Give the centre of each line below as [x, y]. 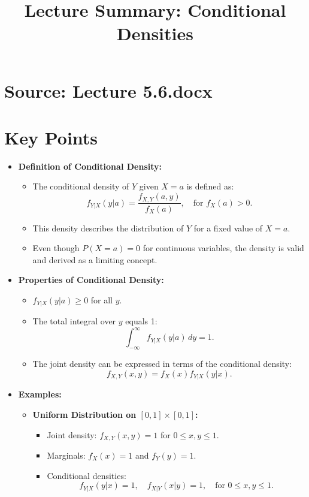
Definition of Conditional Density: [90, 166]
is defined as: [210, 186]
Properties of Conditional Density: [91, 280]
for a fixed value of [228, 228]
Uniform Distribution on [84, 414]
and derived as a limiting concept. [95, 259]
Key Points [51, 137]
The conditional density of [81, 186]
